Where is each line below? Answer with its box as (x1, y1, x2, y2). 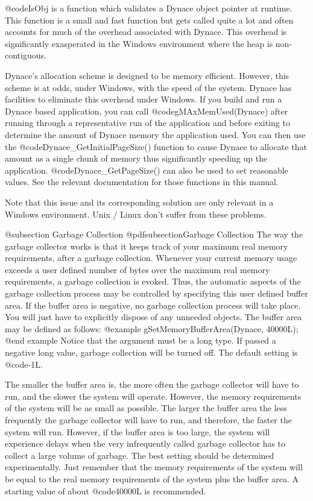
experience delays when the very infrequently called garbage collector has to (5, 437, 286, 450)
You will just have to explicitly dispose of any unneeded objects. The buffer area (5, 310, 302, 323)
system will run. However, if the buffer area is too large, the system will (5, 425, 270, 438)
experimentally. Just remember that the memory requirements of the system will (5, 461, 303, 473)
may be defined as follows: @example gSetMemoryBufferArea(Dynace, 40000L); (5, 322, 299, 335)
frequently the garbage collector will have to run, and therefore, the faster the (5, 414, 292, 426)
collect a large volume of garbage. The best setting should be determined (5, 449, 274, 461)
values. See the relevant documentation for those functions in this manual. (5, 175, 279, 188)
